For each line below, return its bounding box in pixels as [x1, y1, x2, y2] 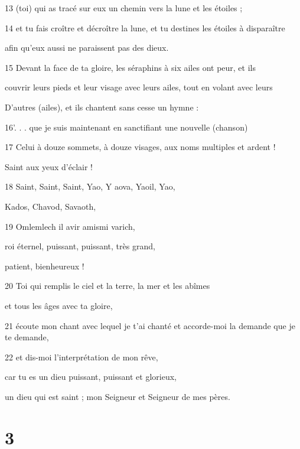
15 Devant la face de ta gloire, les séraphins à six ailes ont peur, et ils [5, 61, 256, 73]
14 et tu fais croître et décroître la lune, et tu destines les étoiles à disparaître [5, 21, 285, 34]
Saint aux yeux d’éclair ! [5, 160, 93, 173]
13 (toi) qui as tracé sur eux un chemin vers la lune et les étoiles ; [5, 2, 243, 14]
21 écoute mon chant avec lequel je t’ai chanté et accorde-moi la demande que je [5, 319, 295, 331]
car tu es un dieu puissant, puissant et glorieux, [5, 370, 177, 383]
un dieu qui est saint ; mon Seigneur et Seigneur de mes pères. [5, 390, 230, 402]
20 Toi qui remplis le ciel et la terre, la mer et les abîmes [5, 279, 210, 292]
